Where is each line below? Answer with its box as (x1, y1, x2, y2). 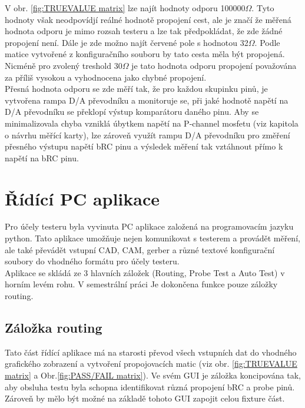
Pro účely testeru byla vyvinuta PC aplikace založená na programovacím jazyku (5, 220, 294, 233)
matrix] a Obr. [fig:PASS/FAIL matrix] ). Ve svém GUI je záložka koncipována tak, (5, 369, 301, 381)
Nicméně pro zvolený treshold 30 (5, 59, 122, 71)
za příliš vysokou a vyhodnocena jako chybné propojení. (5, 71, 207, 83)
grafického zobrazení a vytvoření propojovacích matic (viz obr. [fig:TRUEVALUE (5, 357, 297, 370)
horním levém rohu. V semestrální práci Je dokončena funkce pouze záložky (5, 278, 278, 290)
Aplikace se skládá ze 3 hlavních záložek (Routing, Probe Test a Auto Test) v (5, 266, 285, 278)
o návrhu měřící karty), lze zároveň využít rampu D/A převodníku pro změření (5, 128, 290, 141)
